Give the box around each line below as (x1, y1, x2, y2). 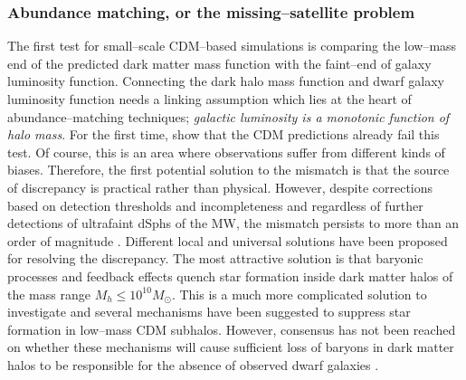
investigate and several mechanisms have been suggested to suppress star (7, 302, 411, 321)
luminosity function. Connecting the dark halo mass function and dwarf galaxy (7, 71, 444, 90)
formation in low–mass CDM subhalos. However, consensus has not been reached (7, 319, 456, 338)
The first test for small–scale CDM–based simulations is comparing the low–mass (7, 36, 457, 55)
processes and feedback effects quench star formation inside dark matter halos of (7, 266, 453, 285)
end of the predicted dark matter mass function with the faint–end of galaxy (7, 53, 432, 72)
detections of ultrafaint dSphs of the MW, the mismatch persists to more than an (7, 214, 460, 233)
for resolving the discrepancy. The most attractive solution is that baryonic (7, 249, 423, 268)
